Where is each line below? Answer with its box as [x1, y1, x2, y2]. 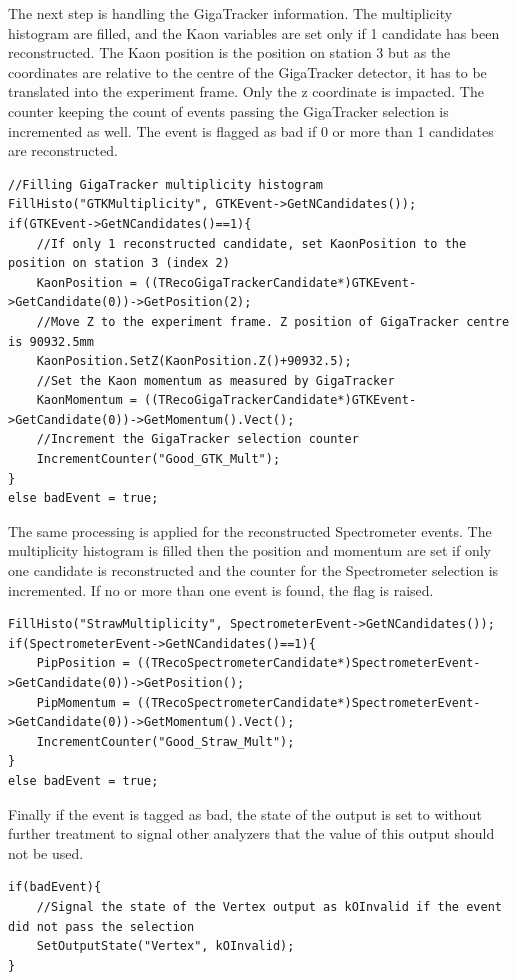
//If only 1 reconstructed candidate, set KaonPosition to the [36, 236, 467, 251]
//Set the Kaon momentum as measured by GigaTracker [36, 373, 395, 388]
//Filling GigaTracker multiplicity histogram [8, 177, 323, 192]
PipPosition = [36, 656, 130, 671]
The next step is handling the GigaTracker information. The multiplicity [8, 3, 453, 23]
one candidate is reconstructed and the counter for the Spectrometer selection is [8, 560, 499, 581]
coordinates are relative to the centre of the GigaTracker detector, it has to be [8, 61, 487, 82]
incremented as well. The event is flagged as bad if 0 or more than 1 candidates [8, 120, 494, 141]
